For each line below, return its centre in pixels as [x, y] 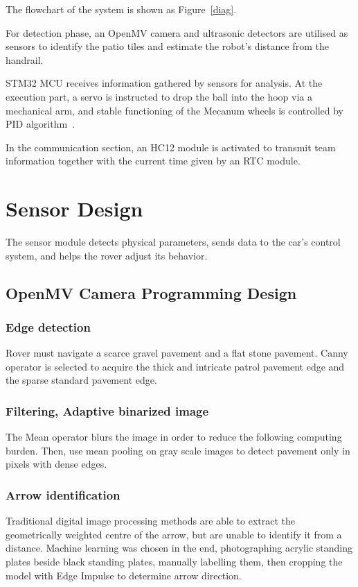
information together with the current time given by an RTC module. [153, 161]
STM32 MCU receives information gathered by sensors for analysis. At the [164, 83]
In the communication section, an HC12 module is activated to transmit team [171, 147]
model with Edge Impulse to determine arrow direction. [124, 575]
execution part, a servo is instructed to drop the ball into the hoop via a [159, 96]
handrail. [25, 59]
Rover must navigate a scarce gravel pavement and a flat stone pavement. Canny [177, 353]
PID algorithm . [41, 124]
